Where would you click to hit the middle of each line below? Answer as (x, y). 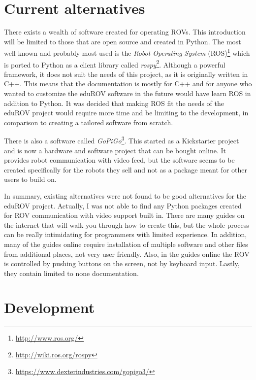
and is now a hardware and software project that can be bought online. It (115, 150)
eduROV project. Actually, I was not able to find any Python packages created (123, 205)
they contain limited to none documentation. (71, 273)
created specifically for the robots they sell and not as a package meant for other (126, 169)
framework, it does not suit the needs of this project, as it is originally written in (126, 74)
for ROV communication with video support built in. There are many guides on (124, 215)
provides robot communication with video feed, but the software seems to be (119, 160)
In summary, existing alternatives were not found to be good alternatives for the (125, 196)
